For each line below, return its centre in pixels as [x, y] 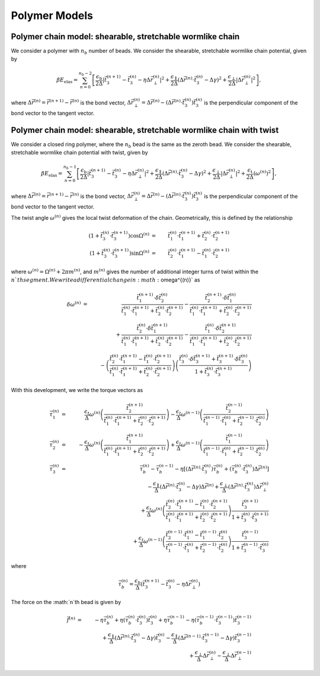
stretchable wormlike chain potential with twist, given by [79, 153]
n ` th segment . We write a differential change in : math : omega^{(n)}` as [105, 280]
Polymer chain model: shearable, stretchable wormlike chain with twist [145, 130]
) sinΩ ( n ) [139, 253]
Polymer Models [52, 15]
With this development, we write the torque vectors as [77, 390]
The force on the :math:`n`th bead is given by [66, 602]
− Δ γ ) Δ [196, 487]
